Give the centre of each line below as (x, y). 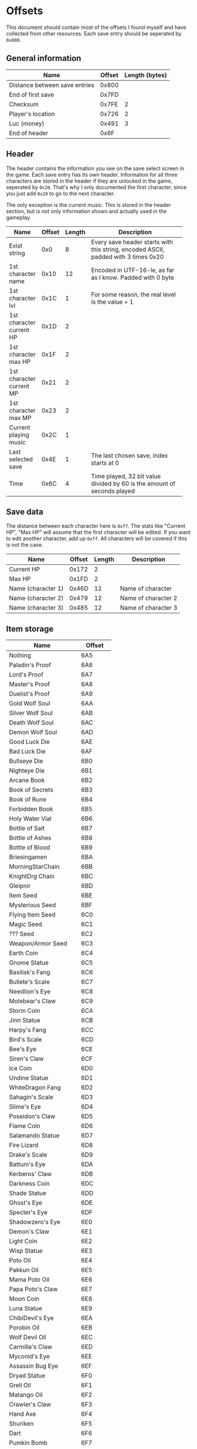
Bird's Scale (26, 1039)
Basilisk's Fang (30, 972)
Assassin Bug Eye (34, 1366)
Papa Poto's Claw (33, 1289)
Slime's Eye (25, 1107)
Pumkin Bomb (28, 1443)
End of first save (31, 95)
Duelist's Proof (29, 694)
